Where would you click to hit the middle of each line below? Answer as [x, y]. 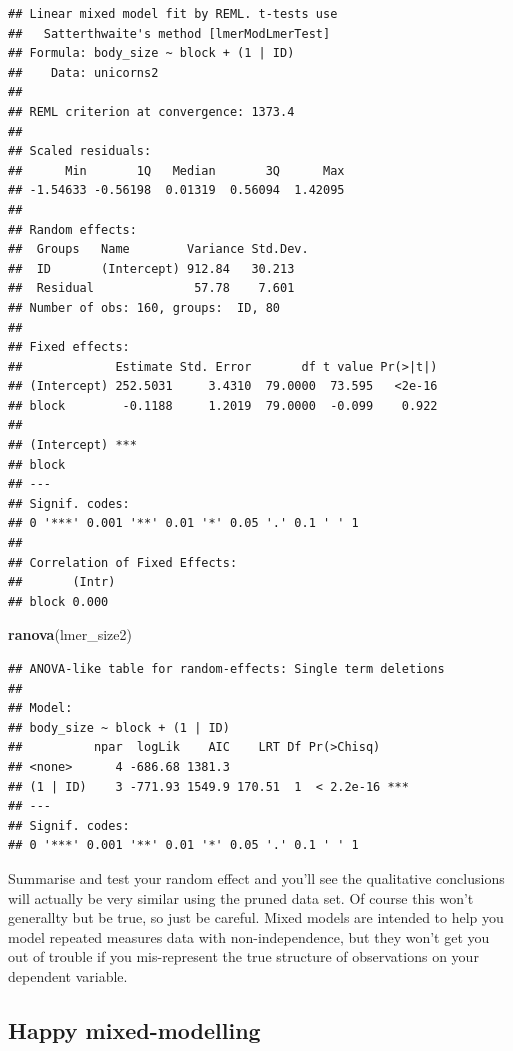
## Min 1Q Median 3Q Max [176, 170]
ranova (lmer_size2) [70, 634]
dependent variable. [68, 975]
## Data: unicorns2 [83, 72]
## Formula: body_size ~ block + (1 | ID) [151, 53]
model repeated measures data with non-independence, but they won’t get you [249, 936]
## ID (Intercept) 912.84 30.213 [151, 268]
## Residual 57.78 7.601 [151, 288]
